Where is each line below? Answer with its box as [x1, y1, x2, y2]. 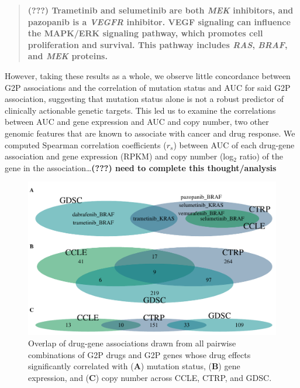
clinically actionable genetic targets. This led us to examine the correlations [5, 104, 276, 116]
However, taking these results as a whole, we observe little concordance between [5, 69, 291, 81]
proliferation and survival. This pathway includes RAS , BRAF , [27, 38, 288, 50]
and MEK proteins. [27, 50, 108, 62]
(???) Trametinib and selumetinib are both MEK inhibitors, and [27, 4, 294, 16]
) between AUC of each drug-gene [173, 138, 295, 151]
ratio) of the [239, 150, 283, 162]
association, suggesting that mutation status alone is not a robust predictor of [5, 93, 284, 105]
